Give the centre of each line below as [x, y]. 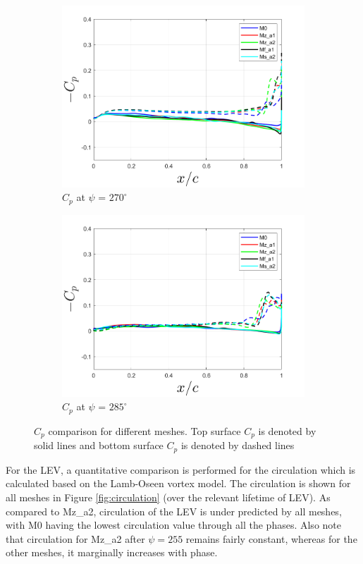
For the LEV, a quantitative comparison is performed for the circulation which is [181, 469]
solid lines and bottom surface [99, 445]
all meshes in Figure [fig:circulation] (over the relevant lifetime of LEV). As [168, 497]
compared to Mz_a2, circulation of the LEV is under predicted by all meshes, [174, 511]
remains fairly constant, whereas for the [271, 538]
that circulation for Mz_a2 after [75, 538]
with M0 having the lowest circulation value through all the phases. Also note [173, 525]
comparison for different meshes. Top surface [144, 430]
